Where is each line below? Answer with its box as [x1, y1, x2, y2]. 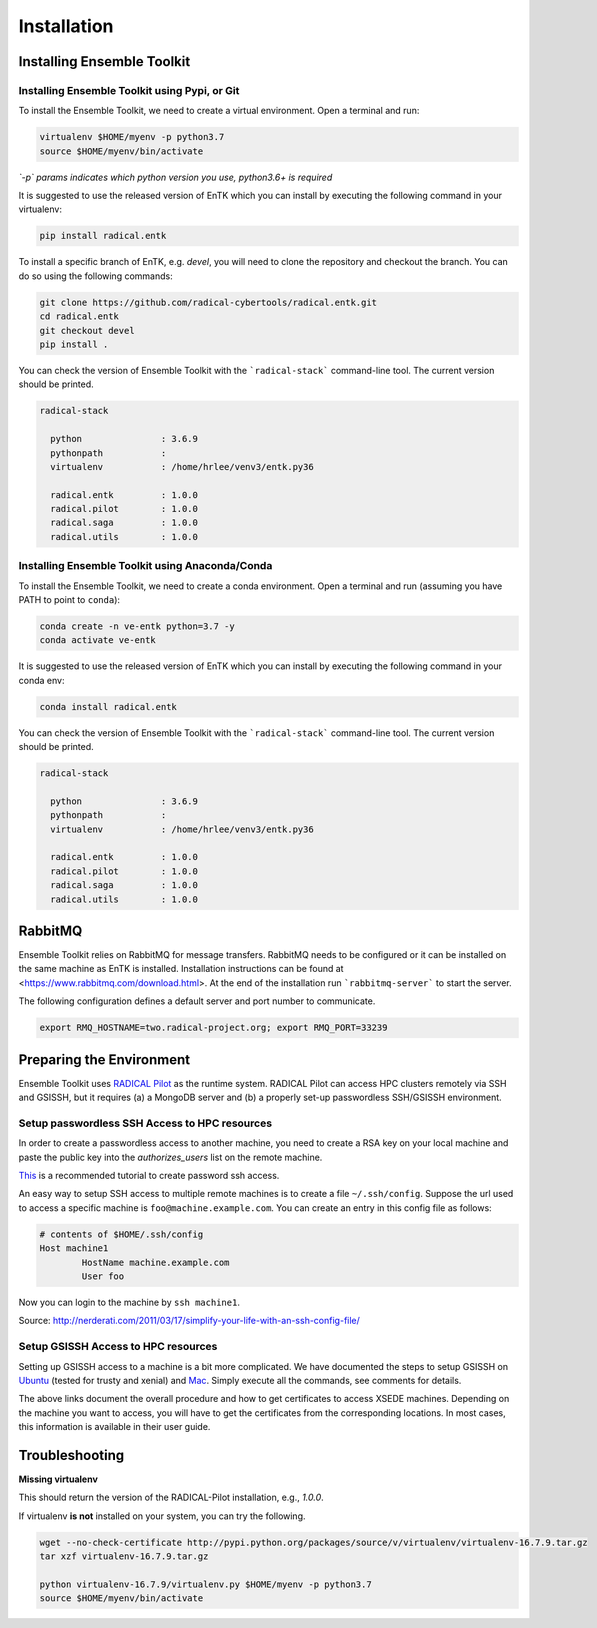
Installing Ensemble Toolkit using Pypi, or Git [18, 83, 240, 97]
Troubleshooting [18, 1446, 125, 1464]
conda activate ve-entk [39, 635, 157, 646]
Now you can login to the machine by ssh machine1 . [18, 1296, 240, 1308]
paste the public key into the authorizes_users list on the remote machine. [18, 1151, 323, 1163]
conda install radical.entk [39, 701, 177, 712]
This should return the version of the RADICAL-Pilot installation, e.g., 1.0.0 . [18, 1491, 324, 1504]
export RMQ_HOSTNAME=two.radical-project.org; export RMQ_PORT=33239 [39, 1022, 388, 1034]
